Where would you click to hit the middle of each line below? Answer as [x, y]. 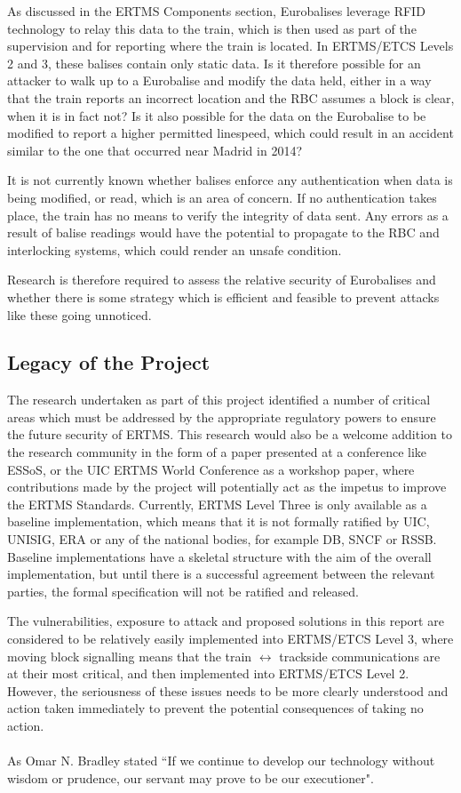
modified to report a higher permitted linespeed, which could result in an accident [230, 133]
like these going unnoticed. [79, 314]
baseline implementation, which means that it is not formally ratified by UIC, [219, 521]
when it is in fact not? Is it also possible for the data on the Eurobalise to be [217, 115]
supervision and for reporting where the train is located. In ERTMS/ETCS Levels [230, 46]
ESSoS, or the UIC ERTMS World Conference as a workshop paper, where [211, 469]
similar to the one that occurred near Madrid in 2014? [155, 150]
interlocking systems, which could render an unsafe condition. [175, 249]
